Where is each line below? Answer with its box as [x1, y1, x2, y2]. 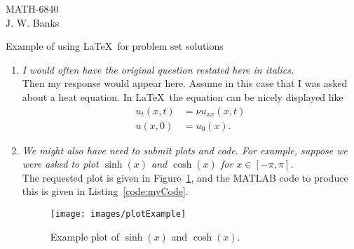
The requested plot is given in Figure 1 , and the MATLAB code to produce [22, 170, 348, 184]
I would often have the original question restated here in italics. [22, 62, 294, 76]
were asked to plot [22, 156, 99, 171]
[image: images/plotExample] [50, 209, 186, 219]
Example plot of [50, 229, 120, 243]
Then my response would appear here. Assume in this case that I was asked [22, 76, 348, 90]
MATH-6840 [6, 1, 59, 15]
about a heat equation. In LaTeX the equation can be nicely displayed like [22, 89, 343, 104]
